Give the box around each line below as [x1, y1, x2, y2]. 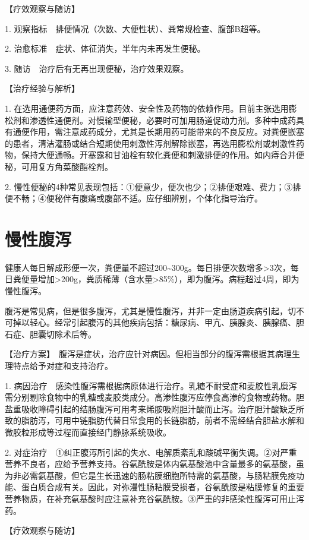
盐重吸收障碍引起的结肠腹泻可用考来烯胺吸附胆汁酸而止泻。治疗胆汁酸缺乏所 [5, 402, 304, 415]
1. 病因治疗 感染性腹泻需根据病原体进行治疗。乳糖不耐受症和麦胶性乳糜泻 [5, 379, 297, 391]
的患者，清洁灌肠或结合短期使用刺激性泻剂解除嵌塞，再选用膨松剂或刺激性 [5, 137, 296, 149]
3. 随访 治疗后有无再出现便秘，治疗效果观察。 [5, 62, 189, 74]
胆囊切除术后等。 [29, 327, 96, 340]
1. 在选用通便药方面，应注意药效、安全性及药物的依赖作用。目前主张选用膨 [5, 102, 297, 114]
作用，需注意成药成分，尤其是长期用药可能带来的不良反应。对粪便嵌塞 [29, 125, 304, 138]
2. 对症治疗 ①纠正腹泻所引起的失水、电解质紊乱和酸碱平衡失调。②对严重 [5, 446, 297, 458]
